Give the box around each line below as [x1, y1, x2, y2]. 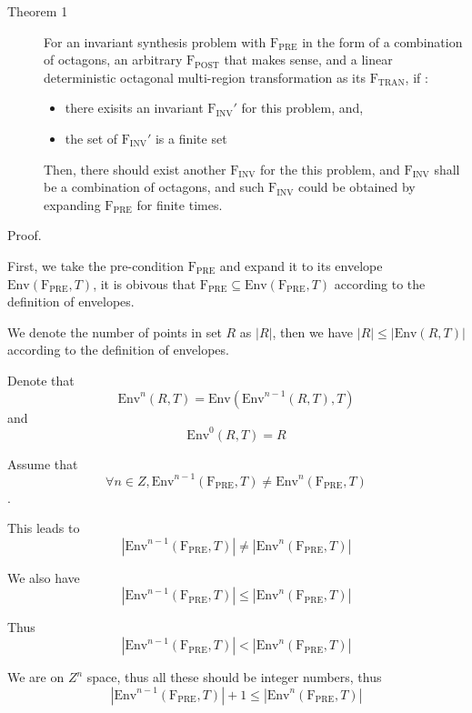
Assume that [7, 454, 78, 473]
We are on [7, 668, 65, 687]
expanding [44, 195, 101, 214]
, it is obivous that [93, 274, 196, 293]
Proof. [7, 226, 42, 245]
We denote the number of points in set [7, 322, 222, 341]
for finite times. [136, 195, 223, 214]
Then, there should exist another [44, 159, 226, 178]
